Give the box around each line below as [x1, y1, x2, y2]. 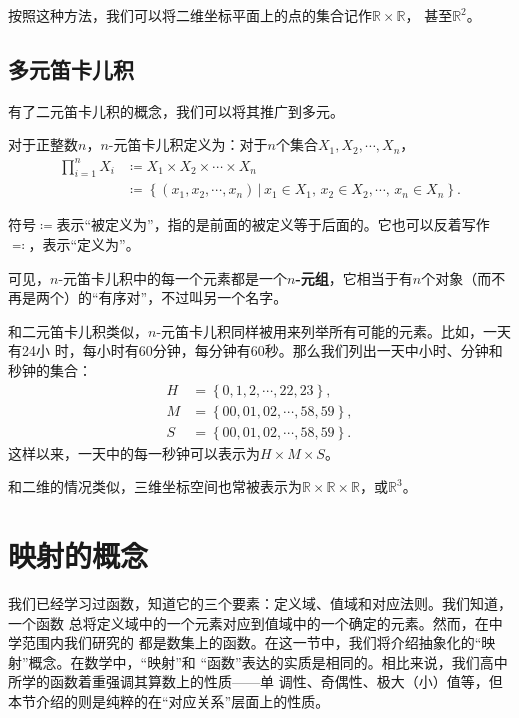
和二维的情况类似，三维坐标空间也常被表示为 [8, 476, 302, 497]
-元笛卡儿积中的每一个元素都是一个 [58, 267, 288, 288]
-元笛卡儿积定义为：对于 [108, 134, 268, 155]
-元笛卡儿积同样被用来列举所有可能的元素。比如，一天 [156, 320, 512, 341]
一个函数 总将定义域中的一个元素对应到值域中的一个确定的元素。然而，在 [8, 612, 489, 633]
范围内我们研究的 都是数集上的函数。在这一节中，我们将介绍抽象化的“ [21, 632, 482, 653]
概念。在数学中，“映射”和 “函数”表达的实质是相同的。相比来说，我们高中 [28, 651, 508, 672]
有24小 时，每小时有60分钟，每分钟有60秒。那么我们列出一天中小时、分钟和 [8, 340, 503, 361]
